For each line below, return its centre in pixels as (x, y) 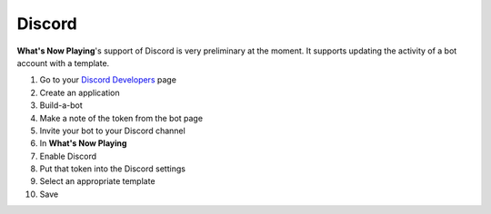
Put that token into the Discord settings (113, 169)
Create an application (80, 92)
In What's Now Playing (83, 143)
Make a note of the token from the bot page (121, 118)
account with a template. (63, 63)
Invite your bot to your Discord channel (112, 131)
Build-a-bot (61, 105)
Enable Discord (68, 156)
